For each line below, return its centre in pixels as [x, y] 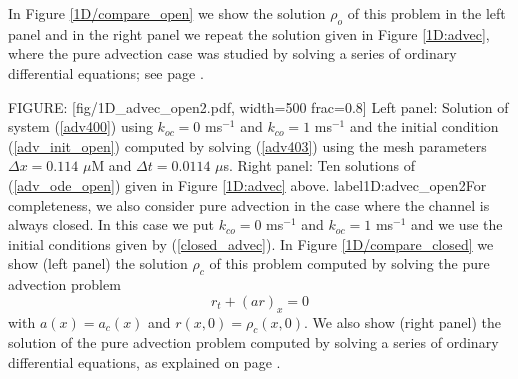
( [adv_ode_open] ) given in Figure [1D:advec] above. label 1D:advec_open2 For [247, 184]
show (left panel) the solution [98, 263]
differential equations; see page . [106, 72]
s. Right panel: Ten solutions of [319, 165]
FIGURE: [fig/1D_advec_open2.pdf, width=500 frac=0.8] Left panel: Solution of [258, 106]
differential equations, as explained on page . [144, 361]
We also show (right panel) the [406, 321]
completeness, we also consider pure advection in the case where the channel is [249, 204]
